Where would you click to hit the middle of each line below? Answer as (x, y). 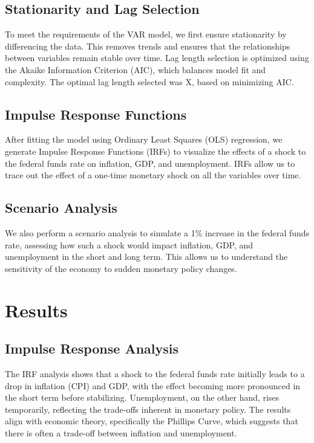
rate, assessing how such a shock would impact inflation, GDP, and (129, 244)
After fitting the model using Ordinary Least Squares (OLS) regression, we (144, 139)
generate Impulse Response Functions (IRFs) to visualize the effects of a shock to (155, 151)
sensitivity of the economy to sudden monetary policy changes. (121, 268)
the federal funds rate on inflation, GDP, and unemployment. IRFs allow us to (150, 163)
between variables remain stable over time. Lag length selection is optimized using (157, 58)
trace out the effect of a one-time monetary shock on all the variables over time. (153, 175)
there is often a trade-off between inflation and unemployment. (121, 432)
